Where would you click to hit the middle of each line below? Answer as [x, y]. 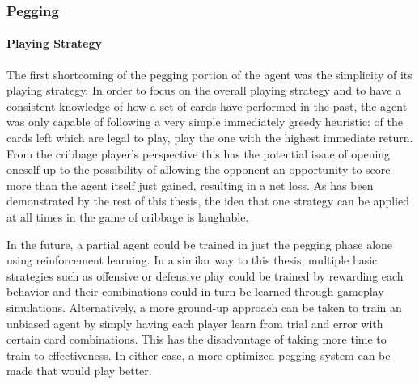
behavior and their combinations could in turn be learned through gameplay [195, 291]
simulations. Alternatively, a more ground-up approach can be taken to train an [204, 307]
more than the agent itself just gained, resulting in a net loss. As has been [190, 185]
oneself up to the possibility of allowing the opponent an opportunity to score [199, 169]
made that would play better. [79, 371]
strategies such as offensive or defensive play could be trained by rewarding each [205, 275]
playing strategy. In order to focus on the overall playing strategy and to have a [204, 90]
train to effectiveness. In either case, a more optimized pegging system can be [199, 354]
